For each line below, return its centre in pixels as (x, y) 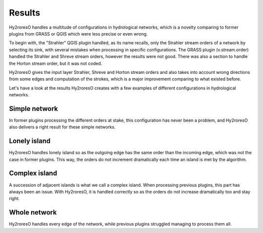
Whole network (33, 212)
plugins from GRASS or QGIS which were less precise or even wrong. (78, 34)
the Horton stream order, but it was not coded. (56, 63)
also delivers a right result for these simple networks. (62, 127)
